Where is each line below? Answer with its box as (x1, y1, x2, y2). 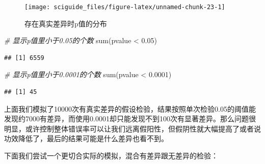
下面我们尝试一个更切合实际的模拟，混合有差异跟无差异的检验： (4, 150, 218, 160)
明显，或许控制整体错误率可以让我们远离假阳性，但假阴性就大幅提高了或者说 (4, 123, 261, 134)
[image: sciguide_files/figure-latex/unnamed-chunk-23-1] (24, 4, 225, 11)
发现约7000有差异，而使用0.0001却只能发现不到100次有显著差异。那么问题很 (4, 113, 256, 124)
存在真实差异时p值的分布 (24, 18, 107, 28)
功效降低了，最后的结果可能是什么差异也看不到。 (4, 133, 168, 144)
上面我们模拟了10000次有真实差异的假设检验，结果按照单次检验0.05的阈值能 (4, 103, 256, 114)
